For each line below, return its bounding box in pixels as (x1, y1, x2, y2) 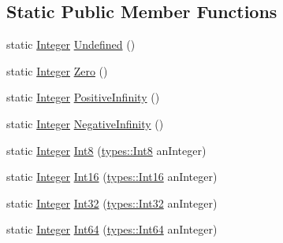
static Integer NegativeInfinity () (6, 115, 164, 131)
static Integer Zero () (6, 62, 108, 79)
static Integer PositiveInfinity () (6, 89, 160, 105)
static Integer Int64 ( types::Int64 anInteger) (6, 221, 218, 237)
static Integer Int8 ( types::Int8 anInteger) (6, 142, 207, 158)
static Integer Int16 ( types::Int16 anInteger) (6, 168, 218, 185)
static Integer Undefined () (6, 36, 136, 53)
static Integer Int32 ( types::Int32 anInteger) (6, 194, 218, 211)
